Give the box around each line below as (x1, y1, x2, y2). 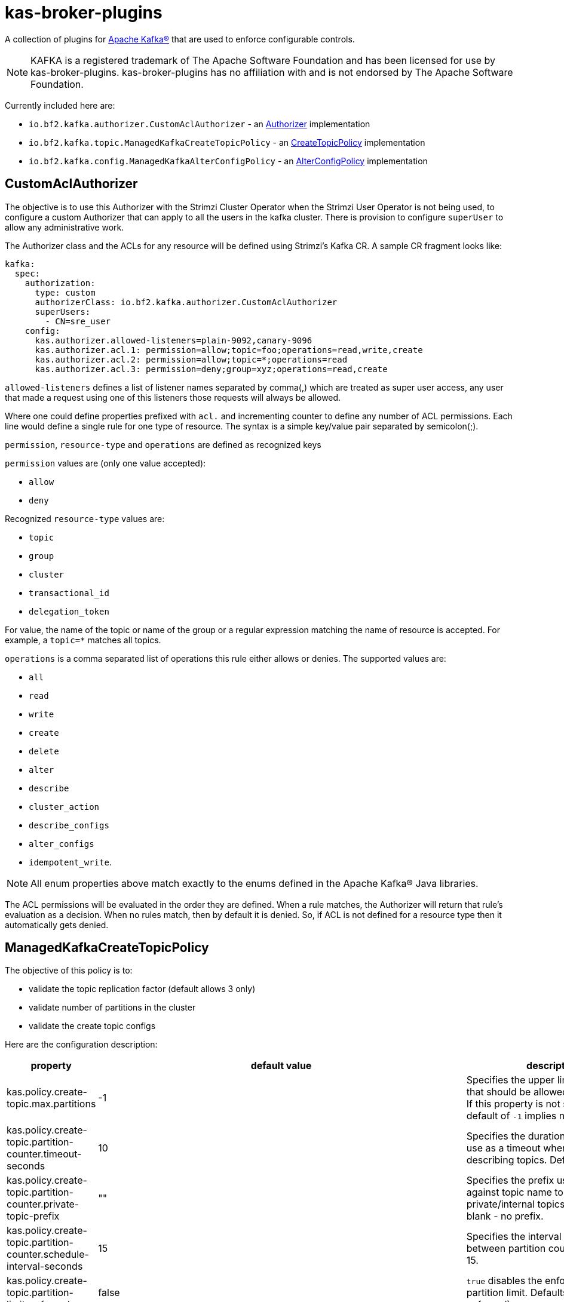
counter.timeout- (7, 1148, 82, 1160)
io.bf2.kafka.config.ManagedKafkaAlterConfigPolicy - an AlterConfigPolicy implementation (29, 155, 428, 166)
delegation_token (29, 606, 109, 616)
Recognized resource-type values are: (5, 513, 165, 524)
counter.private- (7, 1198, 79, 1211)
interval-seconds (7, 1260, 83, 1273)
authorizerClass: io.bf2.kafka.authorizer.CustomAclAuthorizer (35, 297, 338, 307)
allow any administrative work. (5, 222, 124, 232)
